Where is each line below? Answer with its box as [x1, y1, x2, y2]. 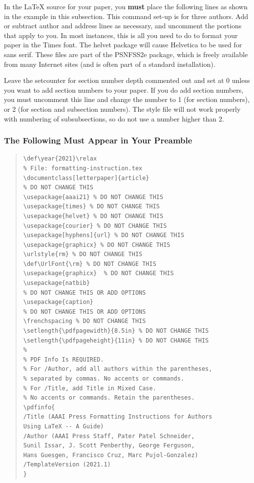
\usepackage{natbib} [23, 280, 90, 287]
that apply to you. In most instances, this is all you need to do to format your [4, 30, 238, 40]
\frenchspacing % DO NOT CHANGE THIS [23, 318, 146, 325]
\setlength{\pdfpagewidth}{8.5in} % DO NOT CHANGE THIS [23, 327, 209, 335]
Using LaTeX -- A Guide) [23, 423, 104, 430]
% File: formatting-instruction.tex [23, 164, 143, 172]
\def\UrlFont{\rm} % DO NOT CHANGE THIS [23, 260, 156, 267]
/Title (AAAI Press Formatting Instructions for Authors [23, 413, 212, 421]
